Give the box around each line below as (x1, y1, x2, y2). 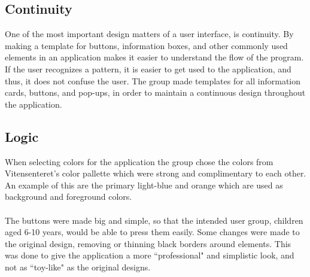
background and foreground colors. (5, 190, 132, 203)
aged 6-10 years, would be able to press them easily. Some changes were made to (5, 226, 300, 238)
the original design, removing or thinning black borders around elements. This (5, 237, 291, 249)
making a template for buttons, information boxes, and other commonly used (5, 39, 288, 51)
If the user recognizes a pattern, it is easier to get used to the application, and (5, 62, 291, 75)
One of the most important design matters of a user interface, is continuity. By (5, 28, 294, 40)
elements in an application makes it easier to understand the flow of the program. (5, 51, 304, 63)
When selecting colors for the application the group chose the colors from (5, 155, 273, 168)
